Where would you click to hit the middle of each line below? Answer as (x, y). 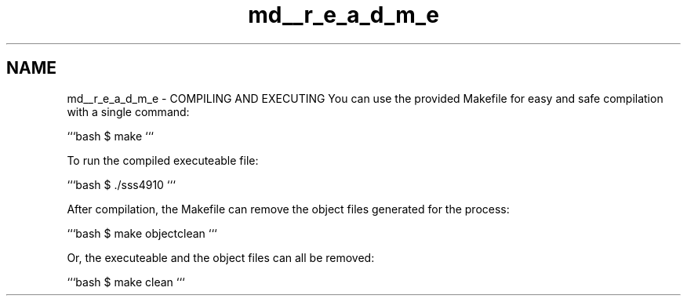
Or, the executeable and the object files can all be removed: (221, 257)
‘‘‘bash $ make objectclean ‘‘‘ (142, 233)
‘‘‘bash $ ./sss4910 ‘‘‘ (121, 184)
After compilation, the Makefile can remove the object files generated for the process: (288, 209)
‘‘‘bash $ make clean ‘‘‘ (126, 282)
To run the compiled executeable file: (163, 160)
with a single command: (128, 111)
